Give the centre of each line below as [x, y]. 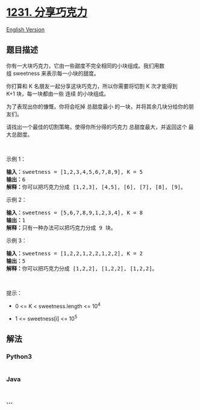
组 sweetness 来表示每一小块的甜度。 [53, 73]
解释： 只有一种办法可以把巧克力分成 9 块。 [61, 228]
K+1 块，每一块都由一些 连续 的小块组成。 [58, 94]
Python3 [19, 357]
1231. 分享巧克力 [47, 12]
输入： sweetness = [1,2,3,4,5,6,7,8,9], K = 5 [75, 172]
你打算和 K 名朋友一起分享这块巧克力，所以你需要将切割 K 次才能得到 [92, 86]
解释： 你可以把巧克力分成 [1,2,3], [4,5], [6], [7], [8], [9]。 [96, 187]
